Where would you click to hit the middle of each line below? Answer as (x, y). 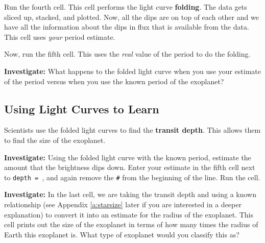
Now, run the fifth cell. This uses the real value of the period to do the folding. (127, 54)
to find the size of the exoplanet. (55, 140)
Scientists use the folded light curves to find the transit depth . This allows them (132, 130)
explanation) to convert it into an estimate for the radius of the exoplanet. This (129, 214)
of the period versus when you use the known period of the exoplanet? (114, 81)
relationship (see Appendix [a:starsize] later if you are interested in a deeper (123, 204)
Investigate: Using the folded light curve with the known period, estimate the (128, 157)
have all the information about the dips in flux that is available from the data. (127, 27)
